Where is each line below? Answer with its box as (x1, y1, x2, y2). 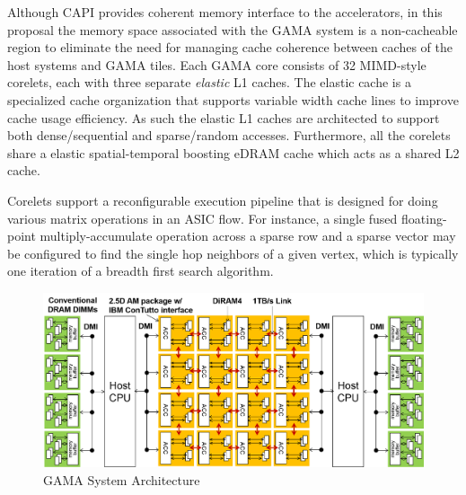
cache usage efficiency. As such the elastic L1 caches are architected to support (7, 108, 440, 127)
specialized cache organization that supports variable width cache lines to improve (7, 90, 459, 109)
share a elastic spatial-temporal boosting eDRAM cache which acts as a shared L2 (7, 143, 460, 162)
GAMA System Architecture (43, 470, 200, 489)
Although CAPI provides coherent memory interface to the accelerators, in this (7, 3, 443, 21)
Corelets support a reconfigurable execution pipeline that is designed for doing (7, 190, 438, 209)
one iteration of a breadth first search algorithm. (7, 261, 274, 280)
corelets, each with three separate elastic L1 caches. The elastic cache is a (7, 73, 411, 92)
